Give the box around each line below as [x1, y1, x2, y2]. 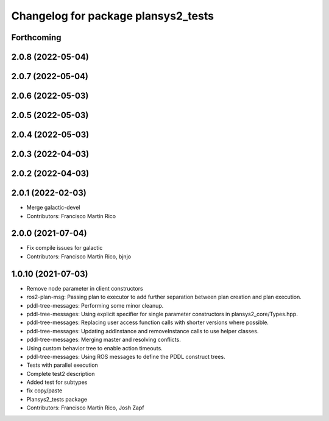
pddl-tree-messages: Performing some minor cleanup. [26, 302, 164, 309]
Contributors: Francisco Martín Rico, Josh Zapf [26, 404, 144, 411]
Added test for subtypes [26, 378, 88, 386]
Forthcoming [11, 32, 62, 43]
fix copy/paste [26, 387, 63, 394]
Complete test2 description [26, 370, 95, 377]
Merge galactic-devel [26, 204, 80, 211]
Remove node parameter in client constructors [26, 285, 143, 292]
